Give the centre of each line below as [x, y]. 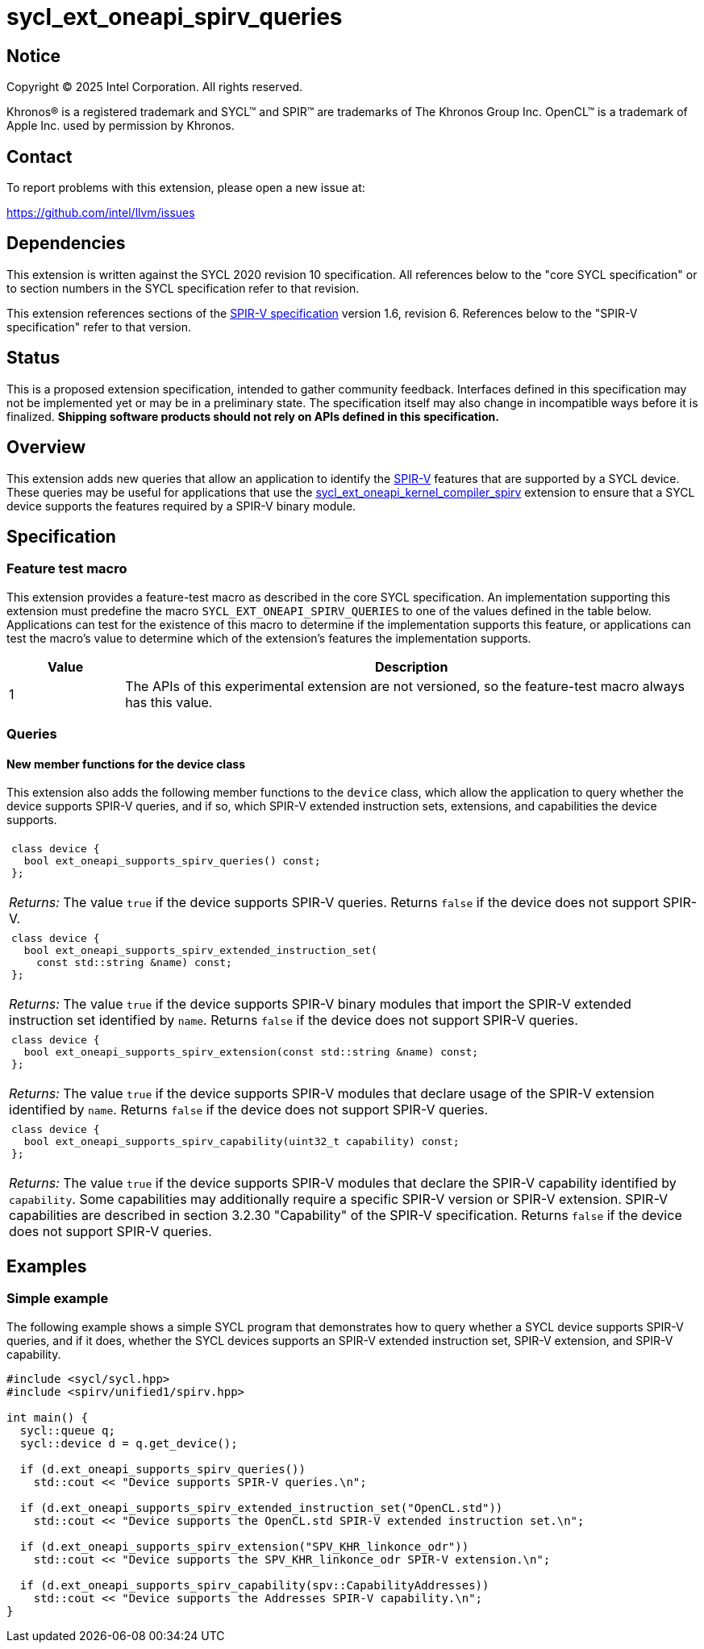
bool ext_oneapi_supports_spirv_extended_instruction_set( [200, 951]
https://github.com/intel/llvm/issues [101, 213]
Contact [40, 156]
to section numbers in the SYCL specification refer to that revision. [183, 288]
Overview [46, 448]
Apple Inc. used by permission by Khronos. [121, 126]
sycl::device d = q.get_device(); [129, 1443]
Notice [34, 56]
